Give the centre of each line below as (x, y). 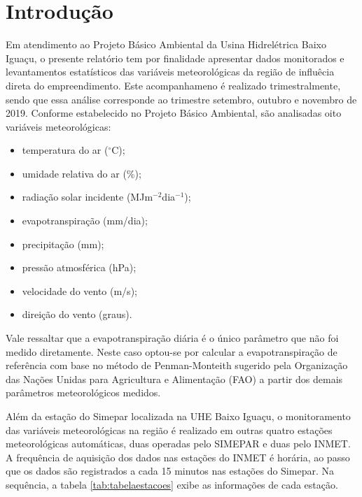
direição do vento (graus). (77, 314)
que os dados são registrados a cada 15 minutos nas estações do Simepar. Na (170, 471)
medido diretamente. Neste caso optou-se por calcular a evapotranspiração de (172, 351)
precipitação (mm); (63, 244)
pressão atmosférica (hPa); (79, 267)
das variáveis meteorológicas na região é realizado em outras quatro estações (169, 430)
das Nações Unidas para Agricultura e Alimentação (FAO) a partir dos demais (174, 379)
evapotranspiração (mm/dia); (85, 221)
